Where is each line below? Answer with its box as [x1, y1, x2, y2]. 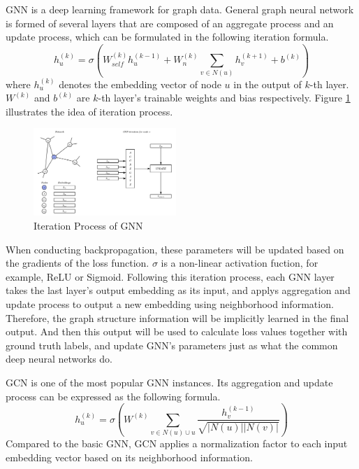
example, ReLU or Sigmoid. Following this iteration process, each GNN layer [6, 269, 335, 283]
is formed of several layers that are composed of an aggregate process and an [6, 15, 334, 30]
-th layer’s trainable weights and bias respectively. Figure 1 [98, 90, 351, 105]
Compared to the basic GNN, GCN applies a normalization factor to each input [6, 435, 348, 450]
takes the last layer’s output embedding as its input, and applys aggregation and [6, 283, 351, 297]
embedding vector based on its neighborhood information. [6, 449, 253, 464]
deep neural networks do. [6, 351, 112, 366]
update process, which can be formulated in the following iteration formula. [6, 29, 329, 44]
